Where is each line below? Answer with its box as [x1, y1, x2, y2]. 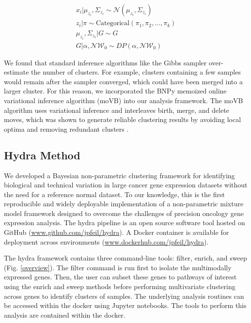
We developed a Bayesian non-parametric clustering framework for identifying [4, 170, 235, 180]
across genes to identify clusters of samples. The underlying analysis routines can [4, 291, 244, 301]
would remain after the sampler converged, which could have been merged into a [4, 76, 243, 86]
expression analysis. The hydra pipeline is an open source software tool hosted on [4, 217, 245, 228]
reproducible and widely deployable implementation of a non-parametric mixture [4, 199, 244, 209]
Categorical [95, 20, 130, 27]
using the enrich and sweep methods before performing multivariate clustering [4, 281, 235, 292]
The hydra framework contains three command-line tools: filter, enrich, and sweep [4, 253, 247, 263]
